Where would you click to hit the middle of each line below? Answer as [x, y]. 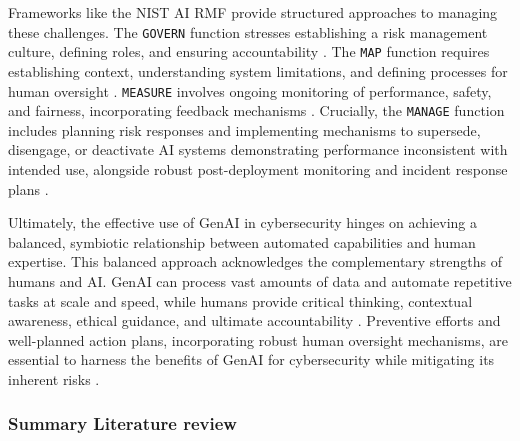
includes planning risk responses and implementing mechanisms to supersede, [244, 129]
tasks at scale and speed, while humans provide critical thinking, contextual [240, 300]
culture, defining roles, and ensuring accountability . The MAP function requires [249, 51]
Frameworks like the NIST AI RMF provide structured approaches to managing [253, 12]
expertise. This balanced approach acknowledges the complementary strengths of [255, 261]
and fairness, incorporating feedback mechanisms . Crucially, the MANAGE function [256, 110]
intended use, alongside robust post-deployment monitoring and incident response [258, 169]
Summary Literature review [122, 423]
